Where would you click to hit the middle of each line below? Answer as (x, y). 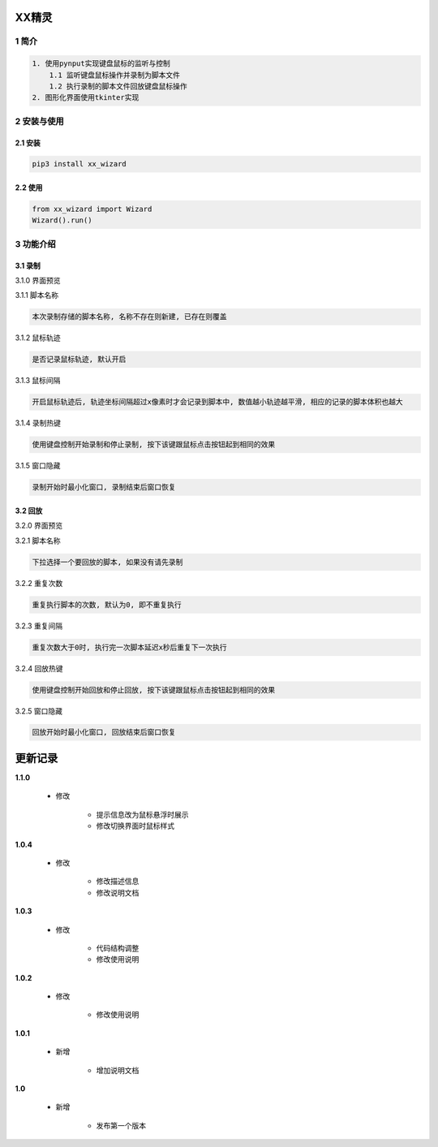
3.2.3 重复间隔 (39, 626)
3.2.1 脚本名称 (38, 541)
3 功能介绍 (35, 244)
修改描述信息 (118, 882)
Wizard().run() (62, 220)
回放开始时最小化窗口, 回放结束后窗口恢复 (104, 732)
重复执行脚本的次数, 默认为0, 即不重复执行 (107, 604)
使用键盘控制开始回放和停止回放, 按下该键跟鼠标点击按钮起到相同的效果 (154, 690)
